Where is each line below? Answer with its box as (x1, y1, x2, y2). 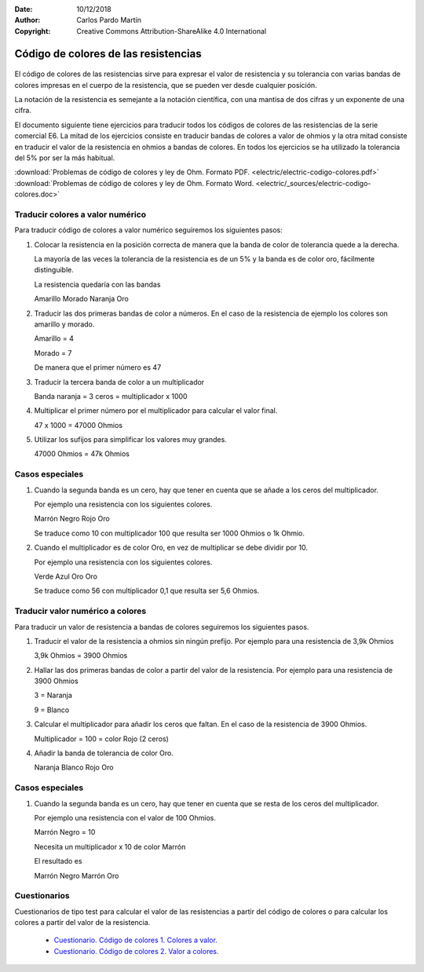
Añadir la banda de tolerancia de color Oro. (34, 748, 174, 758)
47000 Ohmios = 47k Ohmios (34, 449, 130, 459)
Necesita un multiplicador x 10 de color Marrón (34, 842, 186, 851)
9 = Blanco (34, 705, 70, 714)
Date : (14, 5, 33, 13)
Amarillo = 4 (34, 334, 74, 343)
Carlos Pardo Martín (76, 16, 141, 25)
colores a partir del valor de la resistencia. (14, 918, 151, 927)
